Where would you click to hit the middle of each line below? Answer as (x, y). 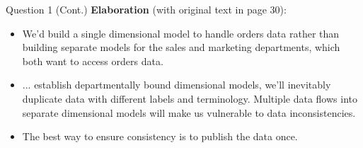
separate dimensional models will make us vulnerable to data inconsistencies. (189, 112)
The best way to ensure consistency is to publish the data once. (160, 136)
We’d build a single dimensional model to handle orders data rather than (181, 33)
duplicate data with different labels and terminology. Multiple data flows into (190, 98)
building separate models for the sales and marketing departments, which (181, 47)
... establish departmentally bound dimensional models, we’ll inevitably (177, 85)
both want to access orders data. (93, 61)
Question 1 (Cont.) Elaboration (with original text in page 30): (146, 9)
